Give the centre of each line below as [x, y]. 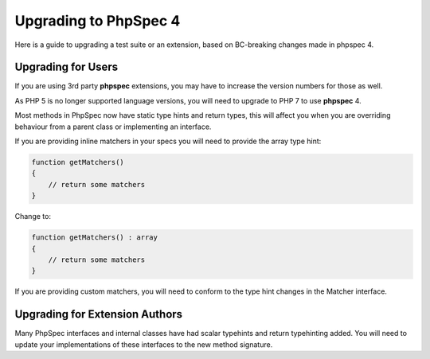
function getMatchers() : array [95, 238]
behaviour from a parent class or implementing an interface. [113, 127]
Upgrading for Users [66, 67]
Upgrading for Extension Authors [99, 314]
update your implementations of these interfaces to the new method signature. [144, 344]
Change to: [33, 217]
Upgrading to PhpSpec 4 [98, 21]
